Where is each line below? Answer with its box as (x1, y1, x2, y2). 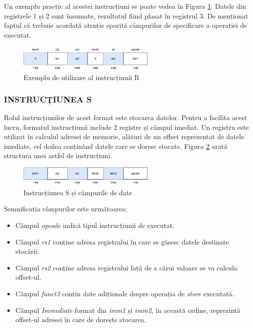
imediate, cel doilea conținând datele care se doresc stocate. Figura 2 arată (4, 141, 228, 151)
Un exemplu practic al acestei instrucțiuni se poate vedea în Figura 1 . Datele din (4, 1, 246, 11)
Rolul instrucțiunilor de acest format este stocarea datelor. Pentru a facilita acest (4, 112, 247, 122)
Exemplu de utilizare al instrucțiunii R (23, 72, 140, 82)
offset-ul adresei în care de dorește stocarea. (15, 314, 146, 325)
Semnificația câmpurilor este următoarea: (4, 204, 127, 214)
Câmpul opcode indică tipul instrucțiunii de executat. (15, 220, 175, 230)
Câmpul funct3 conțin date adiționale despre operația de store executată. (15, 288, 234, 298)
